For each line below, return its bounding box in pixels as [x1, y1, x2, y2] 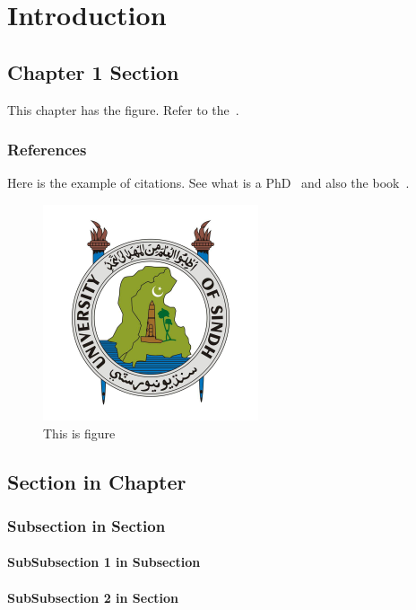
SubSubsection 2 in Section [7, 588, 179, 606]
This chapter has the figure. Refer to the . [7, 100, 239, 119]
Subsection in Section [7, 514, 166, 536]
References [7, 138, 87, 161]
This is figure [43, 423, 116, 442]
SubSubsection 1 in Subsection [7, 553, 201, 571]
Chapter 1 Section [7, 57, 179, 85]
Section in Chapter [7, 467, 186, 495]
